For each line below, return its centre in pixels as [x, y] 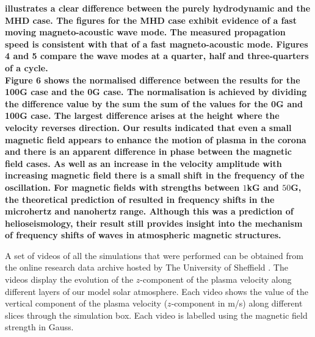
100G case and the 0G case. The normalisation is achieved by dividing [156, 92]
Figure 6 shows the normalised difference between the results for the [153, 80]
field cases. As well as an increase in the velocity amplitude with [143, 163]
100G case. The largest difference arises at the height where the [142, 115]
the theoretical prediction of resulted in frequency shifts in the [140, 199]
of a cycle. [27, 67]
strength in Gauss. [39, 327]
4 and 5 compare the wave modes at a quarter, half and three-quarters [157, 56]
